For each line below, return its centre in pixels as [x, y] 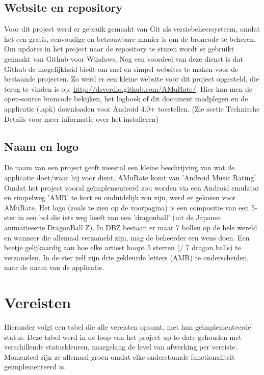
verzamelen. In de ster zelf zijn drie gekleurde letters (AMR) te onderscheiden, [127, 257]
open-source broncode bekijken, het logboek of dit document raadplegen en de [126, 99]
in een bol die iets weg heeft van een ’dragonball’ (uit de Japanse [119, 217]
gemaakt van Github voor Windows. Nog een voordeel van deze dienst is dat [124, 58]
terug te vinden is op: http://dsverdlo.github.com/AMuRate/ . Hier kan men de [128, 88]
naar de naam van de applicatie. [54, 267]
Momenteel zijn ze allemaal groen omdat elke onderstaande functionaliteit [120, 356]
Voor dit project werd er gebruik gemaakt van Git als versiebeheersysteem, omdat [132, 29]
